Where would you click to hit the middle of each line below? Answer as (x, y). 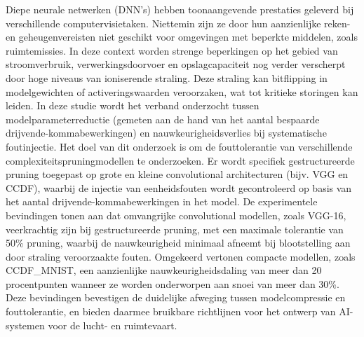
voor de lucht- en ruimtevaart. (113, 325)
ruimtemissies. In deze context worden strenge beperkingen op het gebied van (172, 50)
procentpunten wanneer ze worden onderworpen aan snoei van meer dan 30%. (173, 283)
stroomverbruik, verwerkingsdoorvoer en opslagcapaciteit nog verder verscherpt (176, 64)
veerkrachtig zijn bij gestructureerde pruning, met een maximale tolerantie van (175, 229)
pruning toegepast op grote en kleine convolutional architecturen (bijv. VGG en (177, 174)
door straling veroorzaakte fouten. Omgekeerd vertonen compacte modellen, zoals (181, 256)
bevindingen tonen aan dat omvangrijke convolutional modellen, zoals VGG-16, (176, 215)
